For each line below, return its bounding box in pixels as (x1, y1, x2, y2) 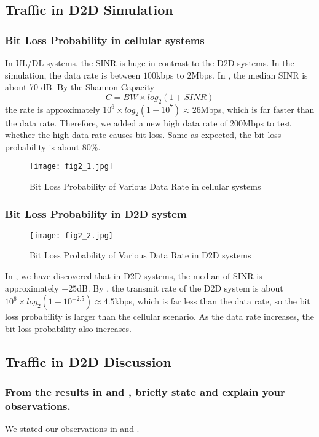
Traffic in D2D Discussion (5, 352, 171, 371)
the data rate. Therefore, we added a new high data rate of (5, 116, 227, 129)
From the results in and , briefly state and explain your (5, 384, 285, 400)
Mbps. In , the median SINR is (191, 68, 308, 81)
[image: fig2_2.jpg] (30, 231, 114, 240)
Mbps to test (243, 116, 291, 129)
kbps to (156, 68, 184, 81)
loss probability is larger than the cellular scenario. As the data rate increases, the (5, 310, 314, 323)
